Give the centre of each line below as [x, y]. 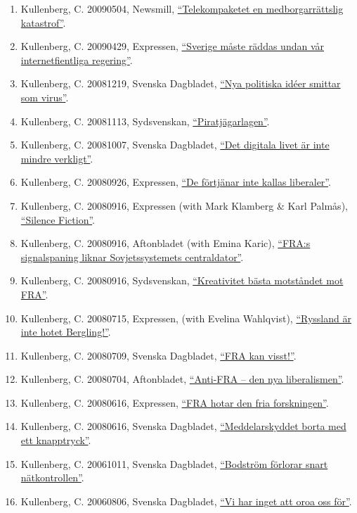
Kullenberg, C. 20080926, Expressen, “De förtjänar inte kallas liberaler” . [176, 182]
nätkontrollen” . [52, 477]
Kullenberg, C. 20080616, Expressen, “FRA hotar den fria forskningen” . [175, 402]
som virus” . [45, 97]
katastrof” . [43, 22]
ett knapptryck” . [56, 440]
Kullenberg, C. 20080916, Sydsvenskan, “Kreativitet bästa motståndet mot [182, 280]
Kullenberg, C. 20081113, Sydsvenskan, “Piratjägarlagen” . [145, 121]
